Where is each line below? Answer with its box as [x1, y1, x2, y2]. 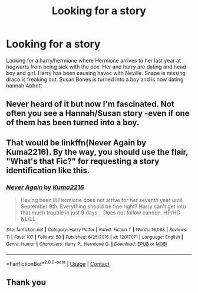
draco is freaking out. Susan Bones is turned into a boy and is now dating [6, 76, 184, 83]
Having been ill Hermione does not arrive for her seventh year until [20, 197, 183, 204]
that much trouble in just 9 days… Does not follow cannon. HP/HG [20, 209, 181, 216]
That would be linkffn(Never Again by [6, 138, 147, 148]
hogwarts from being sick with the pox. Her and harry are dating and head [6, 63, 187, 70]
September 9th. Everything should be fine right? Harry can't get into [20, 203, 186, 210]
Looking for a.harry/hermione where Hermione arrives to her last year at [6, 57, 181, 64]
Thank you [6, 278, 46, 288]
